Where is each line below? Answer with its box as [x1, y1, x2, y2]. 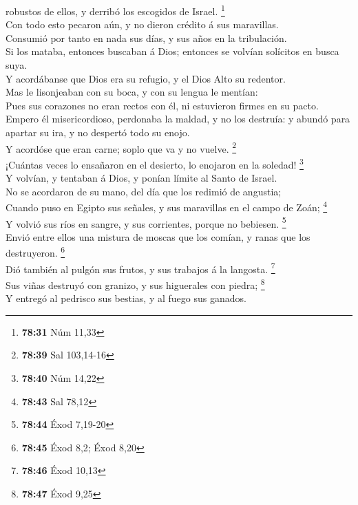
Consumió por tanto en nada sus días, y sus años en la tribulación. [6, 30, 287, 45]
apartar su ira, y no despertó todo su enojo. [6, 125, 190, 139]
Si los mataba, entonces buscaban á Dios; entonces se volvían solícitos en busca [6, 44, 339, 58]
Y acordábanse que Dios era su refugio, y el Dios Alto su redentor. [6, 71, 286, 85]
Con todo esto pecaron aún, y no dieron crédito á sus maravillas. [6, 17, 279, 32]
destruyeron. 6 [6, 244, 65, 260]
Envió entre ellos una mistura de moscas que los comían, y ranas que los [6, 229, 310, 244]
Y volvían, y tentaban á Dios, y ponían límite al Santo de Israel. [6, 171, 277, 185]
